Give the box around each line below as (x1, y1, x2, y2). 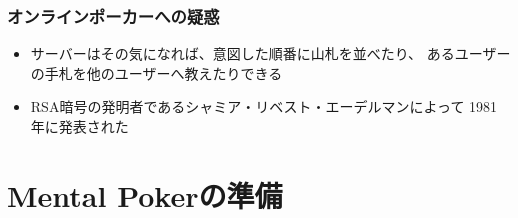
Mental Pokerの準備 (7, 174, 283, 215)
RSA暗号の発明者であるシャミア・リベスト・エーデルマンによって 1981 (30, 96, 498, 117)
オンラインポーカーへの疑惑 (7, 3, 220, 28)
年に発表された (30, 116, 129, 136)
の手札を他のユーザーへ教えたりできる (30, 62, 283, 83)
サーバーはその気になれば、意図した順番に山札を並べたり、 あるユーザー (30, 43, 511, 64)
